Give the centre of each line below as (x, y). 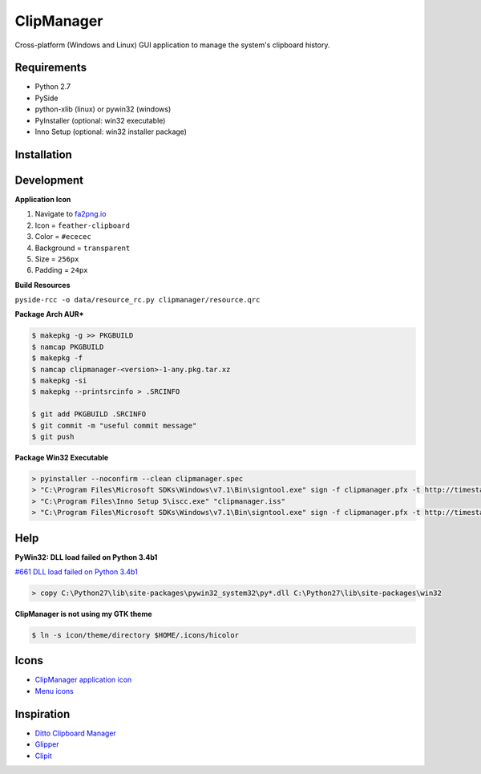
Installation (43, 154)
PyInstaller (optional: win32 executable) (100, 120)
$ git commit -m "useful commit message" (114, 425)
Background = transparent (83, 248)
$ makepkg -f (57, 358)
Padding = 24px (61, 270)
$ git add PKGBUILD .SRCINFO (89, 414)
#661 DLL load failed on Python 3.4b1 (76, 571)
